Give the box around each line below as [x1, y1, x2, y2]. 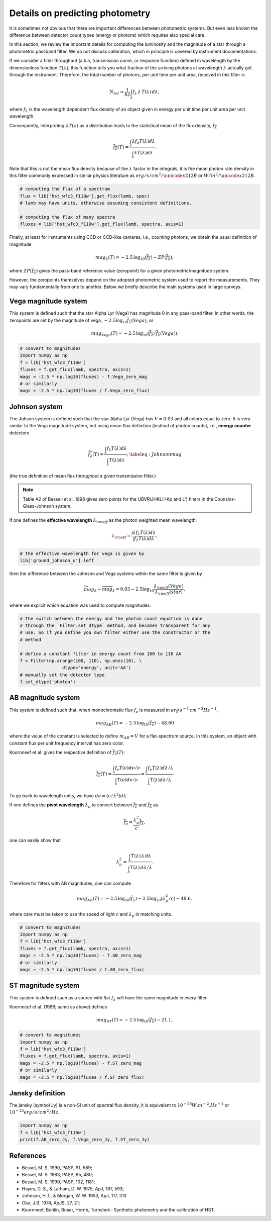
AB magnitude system [9, 694, 80, 702]
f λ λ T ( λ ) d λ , [132, 89, 160, 96]
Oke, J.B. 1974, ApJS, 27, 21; [22, 1199, 80, 1206]
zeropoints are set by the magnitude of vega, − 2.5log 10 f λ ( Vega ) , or [9, 317, 154, 324]
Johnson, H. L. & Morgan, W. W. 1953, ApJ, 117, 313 [22, 1193, 127, 1199]
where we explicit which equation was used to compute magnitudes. [9, 602, 152, 608]
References [9, 1151, 46, 1160]
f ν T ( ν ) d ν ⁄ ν [114, 765, 141, 772]
